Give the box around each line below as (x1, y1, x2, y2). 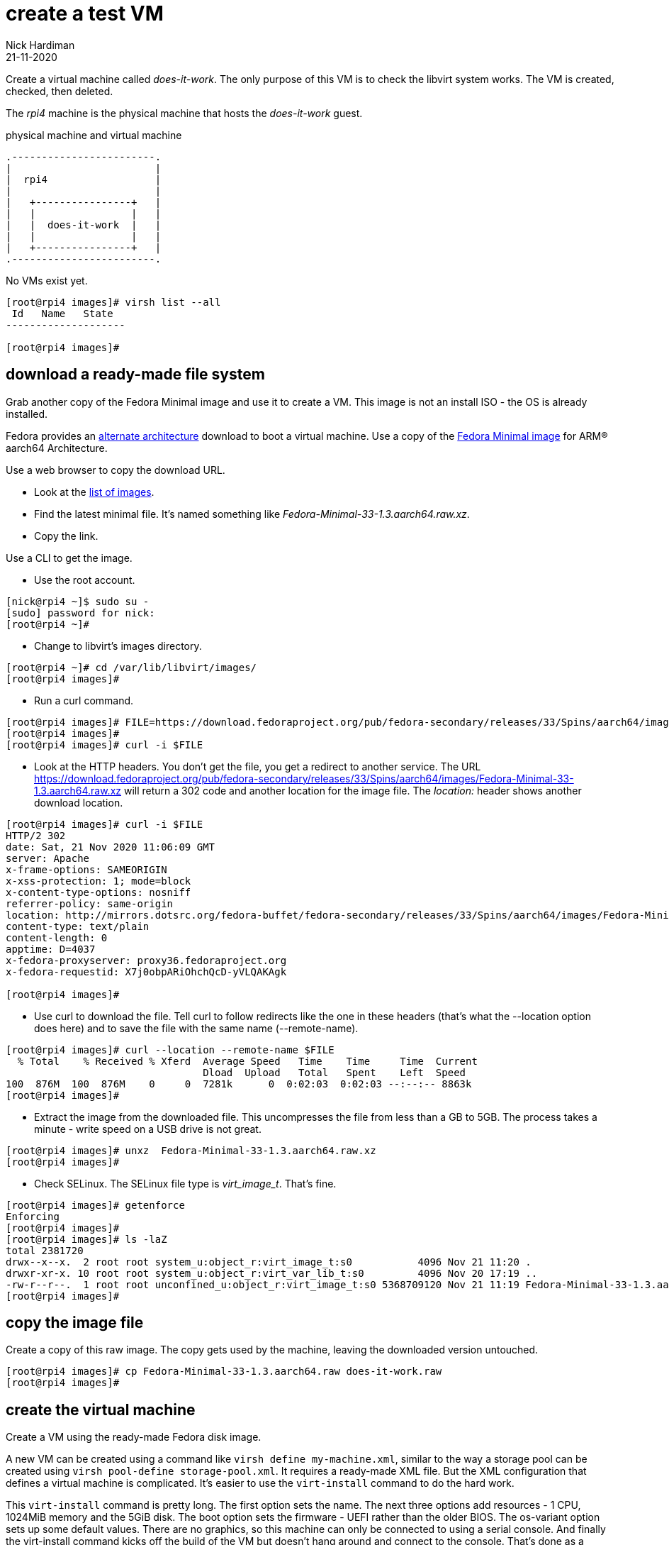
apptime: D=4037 (6, 943, 96, 955)
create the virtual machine (6, 1400, 196, 1419)
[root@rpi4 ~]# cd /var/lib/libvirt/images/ (6, 661, 257, 673)
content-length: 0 (6, 931, 108, 943)
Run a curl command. (34, 694, 134, 707)
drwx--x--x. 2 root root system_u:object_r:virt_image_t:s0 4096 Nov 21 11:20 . (6, 1256, 532, 1268)
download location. (34, 796, 123, 809)
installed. (6, 407, 48, 420)
